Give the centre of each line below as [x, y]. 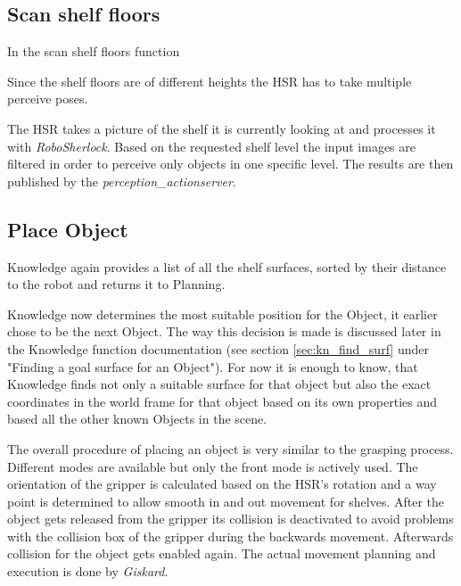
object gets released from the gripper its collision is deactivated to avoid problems [230, 519]
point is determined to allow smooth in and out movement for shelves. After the [226, 501]
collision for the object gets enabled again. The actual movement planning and [222, 553]
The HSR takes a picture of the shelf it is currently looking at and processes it [222, 128]
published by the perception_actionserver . [122, 181]
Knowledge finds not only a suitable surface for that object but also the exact [219, 384]
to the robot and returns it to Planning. [116, 284]
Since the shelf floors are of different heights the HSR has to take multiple [210, 81]
